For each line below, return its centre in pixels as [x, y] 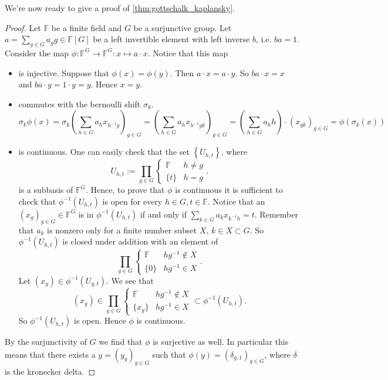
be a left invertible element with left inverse [171, 39]
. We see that [130, 280]
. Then [182, 72]
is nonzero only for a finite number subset [122, 230]
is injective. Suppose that [64, 72]
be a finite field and [87, 27]
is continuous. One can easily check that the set [104, 152]
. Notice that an [237, 201]
